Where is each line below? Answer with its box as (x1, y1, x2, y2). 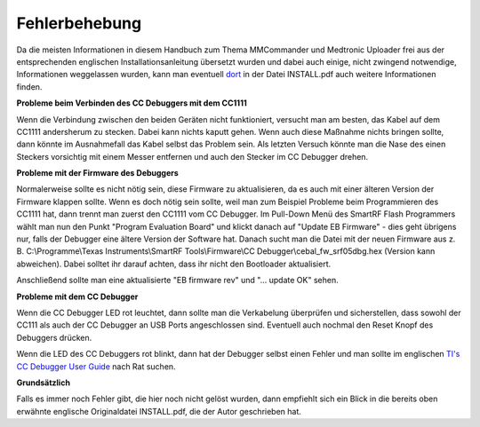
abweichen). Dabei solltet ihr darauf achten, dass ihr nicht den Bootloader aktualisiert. (16, 258, 332, 269)
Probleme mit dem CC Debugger (16, 291, 139, 302)
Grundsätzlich (16, 377, 71, 388)
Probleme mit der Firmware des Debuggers (16, 168, 180, 178)
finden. (16, 81, 43, 92)
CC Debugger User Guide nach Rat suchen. (16, 360, 177, 372)
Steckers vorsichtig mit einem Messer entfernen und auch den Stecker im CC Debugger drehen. (16, 151, 369, 162)
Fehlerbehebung (16, 13, 142, 33)
